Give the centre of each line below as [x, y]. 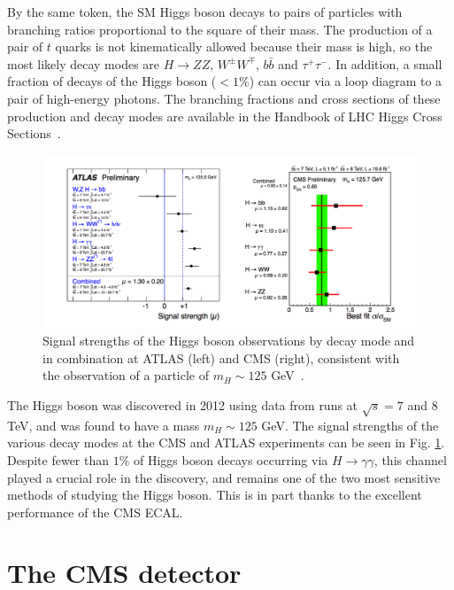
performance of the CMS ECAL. [95, 512]
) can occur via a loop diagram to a [346, 81]
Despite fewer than [58, 459]
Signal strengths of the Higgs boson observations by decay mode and [229, 341]
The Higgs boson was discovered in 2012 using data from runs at [183, 404]
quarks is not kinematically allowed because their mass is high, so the [244, 47]
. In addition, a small [385, 63]
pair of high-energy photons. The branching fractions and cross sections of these [224, 98]
